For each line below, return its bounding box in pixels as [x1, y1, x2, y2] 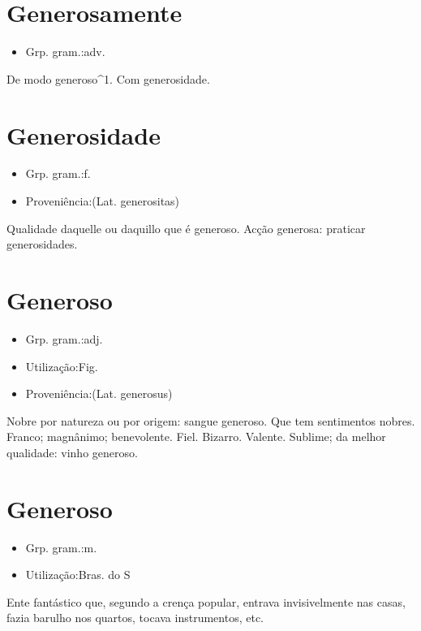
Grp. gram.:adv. [25, 43, 105, 60]
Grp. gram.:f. [25, 165, 91, 182]
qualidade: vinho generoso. [6, 443, 138, 460]
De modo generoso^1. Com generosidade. [6, 70, 210, 87]
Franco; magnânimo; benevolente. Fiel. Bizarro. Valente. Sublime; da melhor [6, 428, 386, 445]
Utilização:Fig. [25, 357, 98, 374]
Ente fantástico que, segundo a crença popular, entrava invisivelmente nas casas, [6, 593, 406, 610]
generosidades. [6, 236, 78, 253]
